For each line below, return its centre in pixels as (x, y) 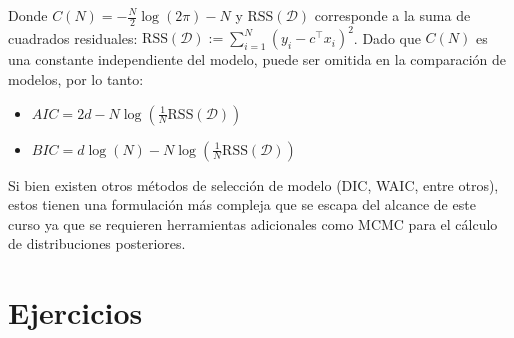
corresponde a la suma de (392, 15)
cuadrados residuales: (73, 37)
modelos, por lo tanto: (76, 78)
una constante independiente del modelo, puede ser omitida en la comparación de (257, 59)
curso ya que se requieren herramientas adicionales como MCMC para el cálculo (253, 223)
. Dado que (387, 37)
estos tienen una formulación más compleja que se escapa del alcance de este (242, 204)
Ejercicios (75, 312)
